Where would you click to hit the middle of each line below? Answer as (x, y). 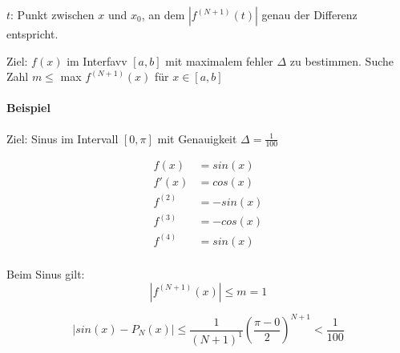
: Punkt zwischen (53, 14)
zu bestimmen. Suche (342, 60)
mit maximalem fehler (219, 60)
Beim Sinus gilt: (46, 273)
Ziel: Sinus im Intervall (63, 138)
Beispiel (28, 108)
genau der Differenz (309, 14)
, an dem (163, 14)
